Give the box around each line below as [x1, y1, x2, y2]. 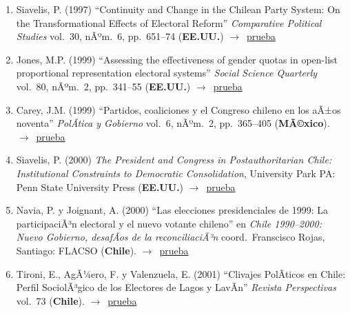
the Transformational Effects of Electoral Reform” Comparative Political [16, 15, 322, 30]
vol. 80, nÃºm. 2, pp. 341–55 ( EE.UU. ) [16, 79, 191, 93]
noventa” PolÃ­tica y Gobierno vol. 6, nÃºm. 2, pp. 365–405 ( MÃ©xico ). [16, 116, 330, 130]
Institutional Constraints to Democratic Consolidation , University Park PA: [16, 165, 336, 180]
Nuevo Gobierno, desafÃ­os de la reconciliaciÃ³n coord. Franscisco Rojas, [16, 230, 325, 244]
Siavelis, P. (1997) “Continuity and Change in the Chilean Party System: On [16, 2, 340, 16]
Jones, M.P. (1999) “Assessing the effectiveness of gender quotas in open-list [16, 52, 338, 66]
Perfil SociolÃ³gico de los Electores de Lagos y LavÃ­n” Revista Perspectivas [16, 280, 336, 294]
